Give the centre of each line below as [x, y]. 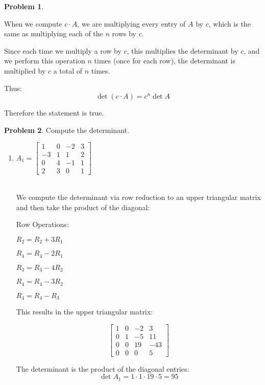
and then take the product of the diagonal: [83, 207]
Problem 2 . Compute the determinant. [67, 130]
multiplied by [25, 70]
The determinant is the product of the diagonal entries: [103, 368]
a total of [68, 70]
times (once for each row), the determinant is [165, 61]
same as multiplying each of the [54, 33]
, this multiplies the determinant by [183, 50]
